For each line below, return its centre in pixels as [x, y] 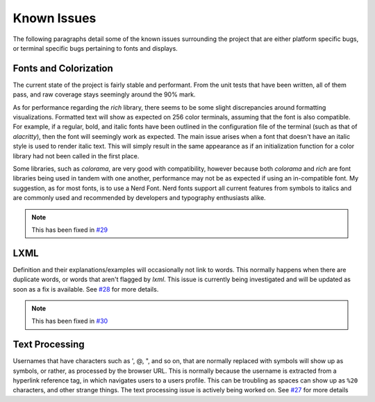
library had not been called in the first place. [76, 156]
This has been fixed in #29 [69, 230]
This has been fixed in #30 [70, 321]
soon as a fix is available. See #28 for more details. [86, 289]
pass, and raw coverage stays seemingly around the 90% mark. [104, 94]
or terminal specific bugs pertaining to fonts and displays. [95, 48]
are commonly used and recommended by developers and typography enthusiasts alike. [140, 198]
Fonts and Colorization [63, 68]
